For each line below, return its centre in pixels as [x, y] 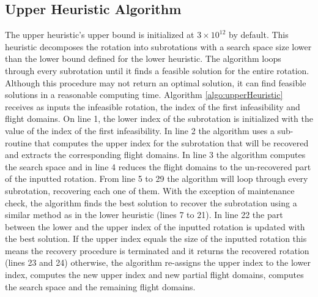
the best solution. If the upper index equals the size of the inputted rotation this [156, 239]
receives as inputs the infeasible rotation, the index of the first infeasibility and [153, 106]
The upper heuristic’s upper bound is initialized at [100, 35]
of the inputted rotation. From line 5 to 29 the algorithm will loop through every [157, 179]
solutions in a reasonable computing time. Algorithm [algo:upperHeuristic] [144, 95]
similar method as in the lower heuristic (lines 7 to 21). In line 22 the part [144, 215]
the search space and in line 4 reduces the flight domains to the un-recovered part [158, 166]
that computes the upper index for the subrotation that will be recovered [172, 142]
